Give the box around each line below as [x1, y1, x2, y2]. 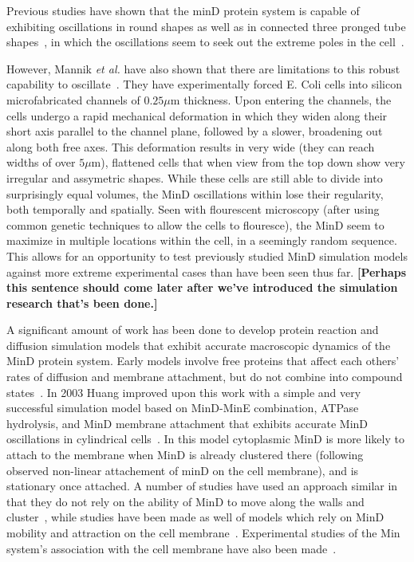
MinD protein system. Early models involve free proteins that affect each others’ [6, 352, 400, 369]
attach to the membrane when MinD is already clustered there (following [6, 446, 364, 463]
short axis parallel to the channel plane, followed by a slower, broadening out [6, 123, 383, 140]
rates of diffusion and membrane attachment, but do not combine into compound [6, 368, 403, 385]
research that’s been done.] [6, 294, 158, 311]
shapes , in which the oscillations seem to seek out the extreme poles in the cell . [6, 33, 404, 50]
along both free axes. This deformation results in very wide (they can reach [6, 138, 375, 155]
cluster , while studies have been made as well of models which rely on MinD [6, 509, 384, 525]
